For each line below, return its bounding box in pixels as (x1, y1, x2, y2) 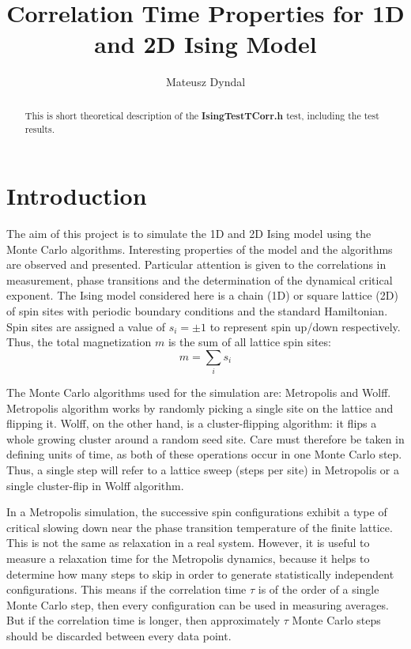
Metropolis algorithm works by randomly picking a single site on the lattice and (6, 399, 394, 416)
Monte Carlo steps (292, 612, 381, 628)
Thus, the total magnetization (6, 334, 152, 350)
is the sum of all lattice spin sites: (168, 334, 331, 350)
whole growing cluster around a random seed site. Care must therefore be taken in (6, 430, 405, 447)
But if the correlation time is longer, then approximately (6, 612, 281, 628)
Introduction (6, 179, 147, 212)
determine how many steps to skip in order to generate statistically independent (6, 565, 394, 582)
